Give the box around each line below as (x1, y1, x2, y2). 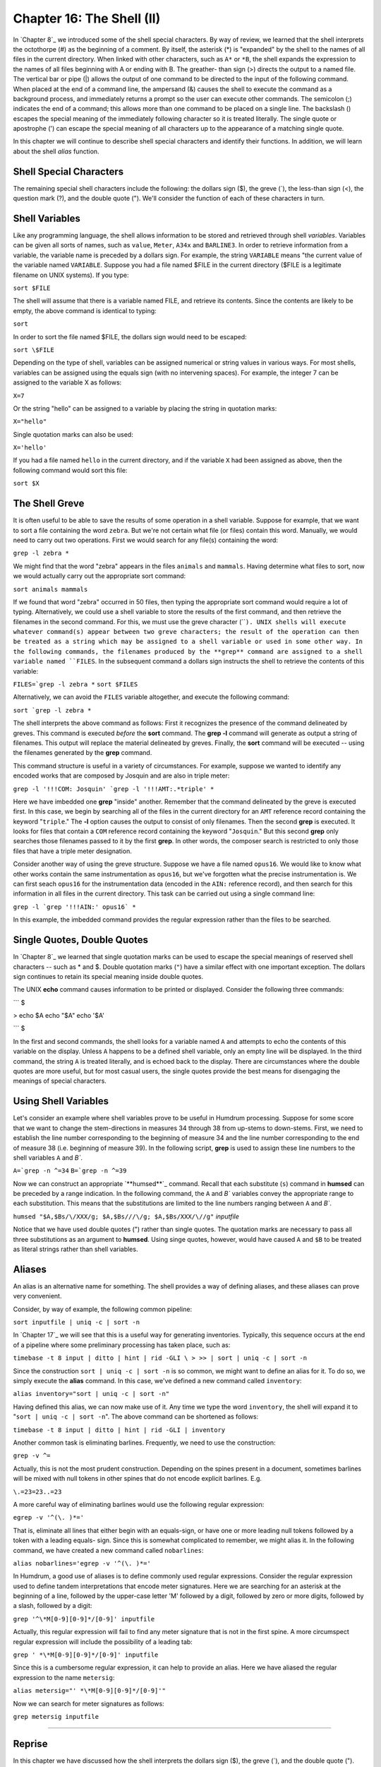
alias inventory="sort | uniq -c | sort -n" (13, 1390, 170, 1398)
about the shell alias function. (13, 147, 99, 155)
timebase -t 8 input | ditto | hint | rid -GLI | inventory (13, 1426, 226, 1434)
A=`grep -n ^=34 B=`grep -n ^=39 (13, 1167, 127, 1175)
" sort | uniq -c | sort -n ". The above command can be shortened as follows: (13, 1412, 259, 1421)
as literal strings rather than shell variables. (13, 1245, 138, 1254)
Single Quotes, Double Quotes (13, 934, 148, 946)
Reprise (13, 1737, 48, 1749)
